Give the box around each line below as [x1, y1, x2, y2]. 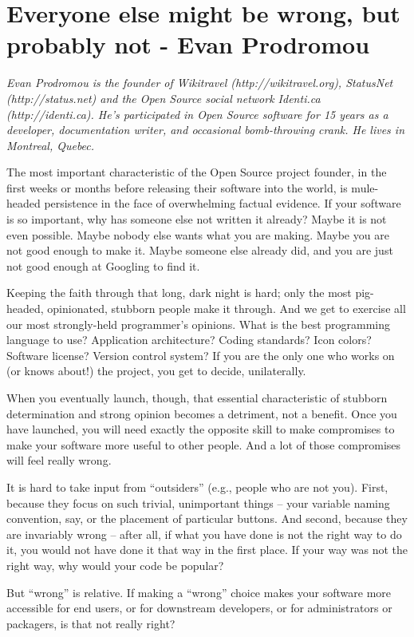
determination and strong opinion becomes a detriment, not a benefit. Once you [6, 405, 397, 421]
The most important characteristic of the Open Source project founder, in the [6, 164, 387, 180]
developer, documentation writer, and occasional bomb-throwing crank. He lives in [6, 121, 405, 138]
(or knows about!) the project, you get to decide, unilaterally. [6, 362, 306, 379]
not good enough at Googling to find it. [6, 257, 200, 274]
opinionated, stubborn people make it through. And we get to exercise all [47, 300, 406, 317]
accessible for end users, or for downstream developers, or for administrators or [6, 599, 392, 616]
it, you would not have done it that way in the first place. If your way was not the [6, 541, 408, 558]
